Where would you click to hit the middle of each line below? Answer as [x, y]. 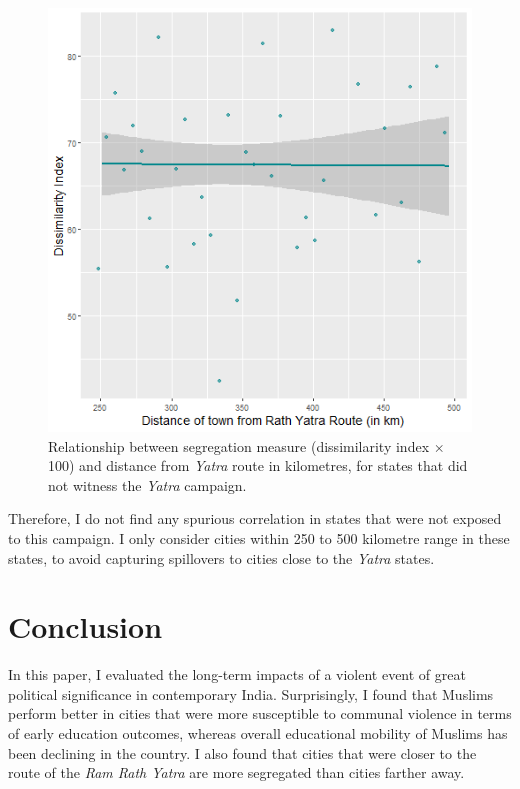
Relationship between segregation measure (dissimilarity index [239, 445]
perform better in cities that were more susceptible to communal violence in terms [260, 713]
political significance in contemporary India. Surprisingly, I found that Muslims [251, 693]
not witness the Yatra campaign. [147, 484]
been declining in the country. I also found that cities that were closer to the [242, 752]
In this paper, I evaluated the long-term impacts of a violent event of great [237, 674]
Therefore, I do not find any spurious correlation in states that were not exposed [255, 518]
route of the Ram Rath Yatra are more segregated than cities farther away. [236, 772]
